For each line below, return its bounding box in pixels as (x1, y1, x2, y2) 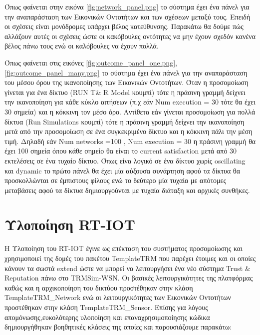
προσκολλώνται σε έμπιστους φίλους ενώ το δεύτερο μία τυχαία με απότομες (4, 175, 227, 185)
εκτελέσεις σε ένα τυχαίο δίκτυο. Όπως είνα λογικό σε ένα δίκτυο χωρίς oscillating (4, 155, 246, 165)
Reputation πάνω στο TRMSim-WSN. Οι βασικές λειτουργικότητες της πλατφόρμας (4, 272, 253, 283)
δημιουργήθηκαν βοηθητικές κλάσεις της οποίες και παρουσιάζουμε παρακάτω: (4, 321, 232, 332)
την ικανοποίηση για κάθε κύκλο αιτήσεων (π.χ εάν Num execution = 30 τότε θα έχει (4, 96, 256, 107)
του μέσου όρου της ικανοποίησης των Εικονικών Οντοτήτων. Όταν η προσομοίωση (4, 77, 249, 87)
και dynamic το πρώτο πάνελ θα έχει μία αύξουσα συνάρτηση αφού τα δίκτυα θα (4, 165, 241, 175)
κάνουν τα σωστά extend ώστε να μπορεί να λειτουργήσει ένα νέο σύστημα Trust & (4, 262, 251, 273)
